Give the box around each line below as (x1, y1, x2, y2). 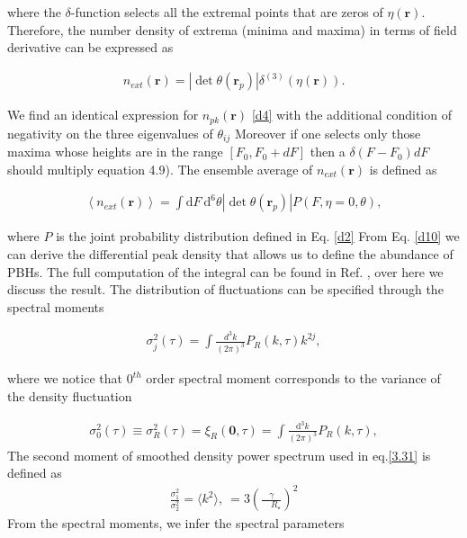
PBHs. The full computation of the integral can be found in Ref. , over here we (7, 262, 444, 281)
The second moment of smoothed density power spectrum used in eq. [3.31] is (7, 445, 431, 464)
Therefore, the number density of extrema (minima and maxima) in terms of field (7, 20, 457, 39)
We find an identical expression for (7, 105, 199, 124)
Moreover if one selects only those (234, 123, 421, 142)
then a (310, 142, 346, 161)
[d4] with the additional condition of (251, 105, 452, 124)
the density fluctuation (7, 386, 132, 405)
